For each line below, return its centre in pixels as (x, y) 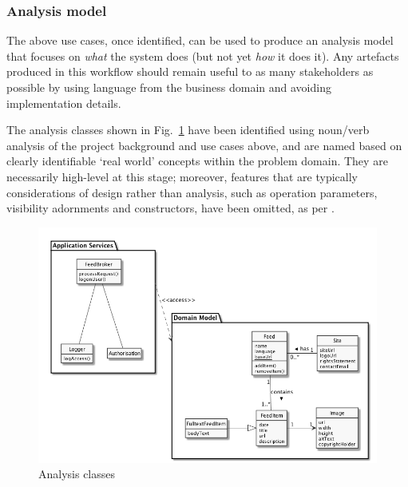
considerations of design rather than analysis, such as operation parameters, (192, 192)
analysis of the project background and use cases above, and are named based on (204, 145)
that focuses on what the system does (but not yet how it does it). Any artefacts (203, 55)
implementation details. (64, 103)
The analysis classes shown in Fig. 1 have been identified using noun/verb (188, 130)
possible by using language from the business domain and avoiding (169, 87)
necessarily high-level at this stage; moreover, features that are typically (182, 176)
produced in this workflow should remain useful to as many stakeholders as (190, 71)
